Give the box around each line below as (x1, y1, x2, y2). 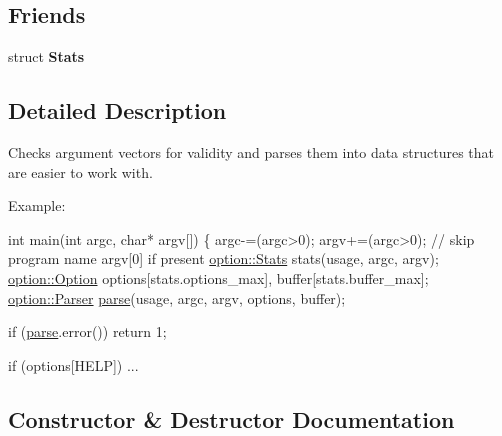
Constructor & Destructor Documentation (8, 403, 455, 434)
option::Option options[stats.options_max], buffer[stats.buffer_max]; (8, 267, 429, 288)
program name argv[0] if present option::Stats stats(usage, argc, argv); (8, 248, 439, 269)
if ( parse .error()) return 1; (8, 321, 167, 342)
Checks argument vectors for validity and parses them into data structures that (8, 142, 495, 162)
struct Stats (8, 46, 85, 67)
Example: (8, 195, 66, 216)
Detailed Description (8, 95, 227, 126)
